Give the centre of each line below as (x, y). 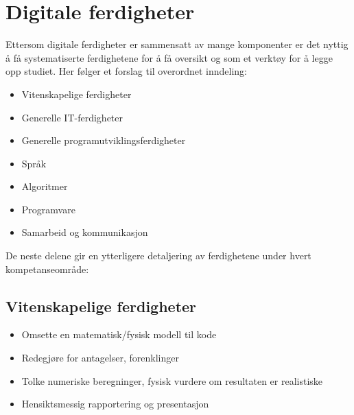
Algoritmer (45, 186)
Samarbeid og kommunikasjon (85, 232)
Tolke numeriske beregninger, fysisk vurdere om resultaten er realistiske (172, 380)
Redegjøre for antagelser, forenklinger (100, 358)
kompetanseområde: (47, 269)
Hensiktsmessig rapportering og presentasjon (115, 404)
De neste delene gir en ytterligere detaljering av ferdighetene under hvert (158, 256)
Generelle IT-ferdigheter (72, 117)
